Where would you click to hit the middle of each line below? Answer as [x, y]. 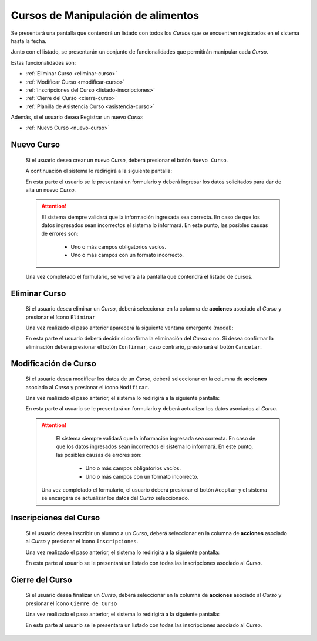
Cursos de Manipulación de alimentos [105, 15]
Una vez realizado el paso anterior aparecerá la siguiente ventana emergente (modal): [129, 328]
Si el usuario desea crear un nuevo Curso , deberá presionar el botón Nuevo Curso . [127, 160]
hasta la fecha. [29, 41]
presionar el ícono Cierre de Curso [71, 603]
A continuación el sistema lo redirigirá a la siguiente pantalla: [99, 171]
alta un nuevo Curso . [51, 190]
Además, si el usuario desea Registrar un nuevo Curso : [77, 117]
